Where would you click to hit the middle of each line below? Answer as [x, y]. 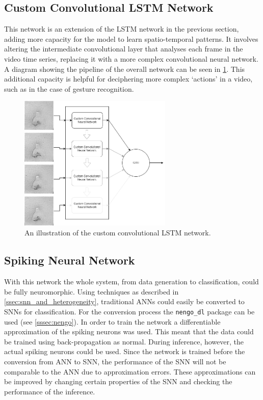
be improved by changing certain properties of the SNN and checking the [118, 381]
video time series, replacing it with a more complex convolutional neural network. [131, 58]
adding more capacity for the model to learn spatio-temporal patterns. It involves [131, 38]
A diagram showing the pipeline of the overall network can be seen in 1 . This [125, 69]
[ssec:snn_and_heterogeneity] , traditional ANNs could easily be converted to [124, 301]
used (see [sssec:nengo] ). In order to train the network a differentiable [112, 321]
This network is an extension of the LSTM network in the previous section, [122, 29]
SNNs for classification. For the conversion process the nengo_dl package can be [129, 311]
